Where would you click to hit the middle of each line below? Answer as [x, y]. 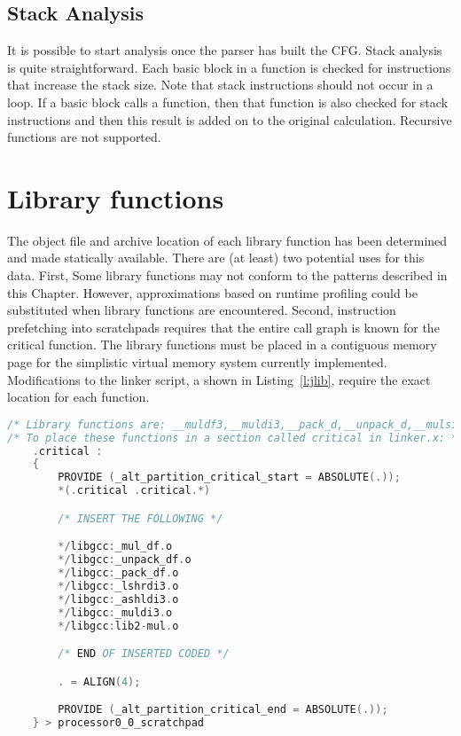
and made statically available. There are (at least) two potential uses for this [216, 258]
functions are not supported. [84, 137]
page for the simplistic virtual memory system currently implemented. [197, 362]
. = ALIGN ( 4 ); [99, 681]
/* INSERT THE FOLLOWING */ [141, 518]
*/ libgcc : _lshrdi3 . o [118, 586]
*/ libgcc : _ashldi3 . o [118, 599]
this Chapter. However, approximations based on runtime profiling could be [212, 292]
